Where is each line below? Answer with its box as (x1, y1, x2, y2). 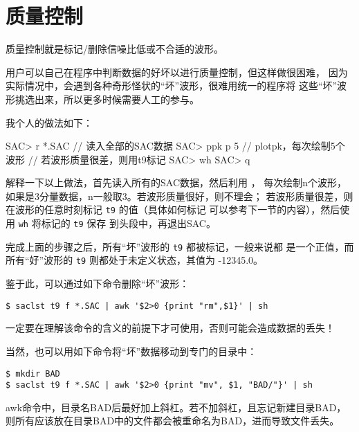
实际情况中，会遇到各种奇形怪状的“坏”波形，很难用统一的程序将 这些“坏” (6, 78, 338, 93)
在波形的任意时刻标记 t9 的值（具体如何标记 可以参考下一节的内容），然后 (6, 202, 340, 217)
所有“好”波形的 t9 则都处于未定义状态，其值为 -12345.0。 (6, 253, 264, 267)
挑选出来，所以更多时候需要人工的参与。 (15, 91, 199, 106)
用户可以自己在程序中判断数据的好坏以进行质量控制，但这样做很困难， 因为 (6, 64, 348, 79)
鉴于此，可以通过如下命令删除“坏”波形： (6, 276, 190, 291)
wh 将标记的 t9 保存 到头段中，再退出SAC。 (18, 216, 216, 231)
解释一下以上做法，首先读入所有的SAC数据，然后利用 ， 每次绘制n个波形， (6, 175, 347, 190)
